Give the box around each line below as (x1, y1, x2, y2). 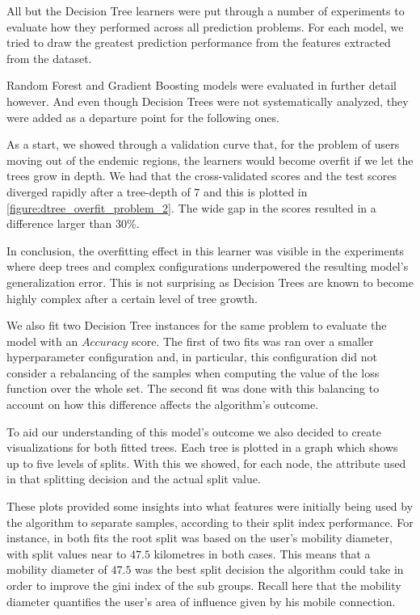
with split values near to (6, 545, 127, 562)
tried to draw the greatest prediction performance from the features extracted (6, 34, 391, 51)
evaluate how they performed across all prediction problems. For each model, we (6, 18, 404, 35)
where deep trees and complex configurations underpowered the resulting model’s (6, 258, 409, 275)
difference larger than (6, 215, 112, 232)
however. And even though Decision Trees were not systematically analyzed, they (6, 92, 409, 109)
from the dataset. (6, 49, 92, 66)
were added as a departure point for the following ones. (6, 108, 279, 125)
